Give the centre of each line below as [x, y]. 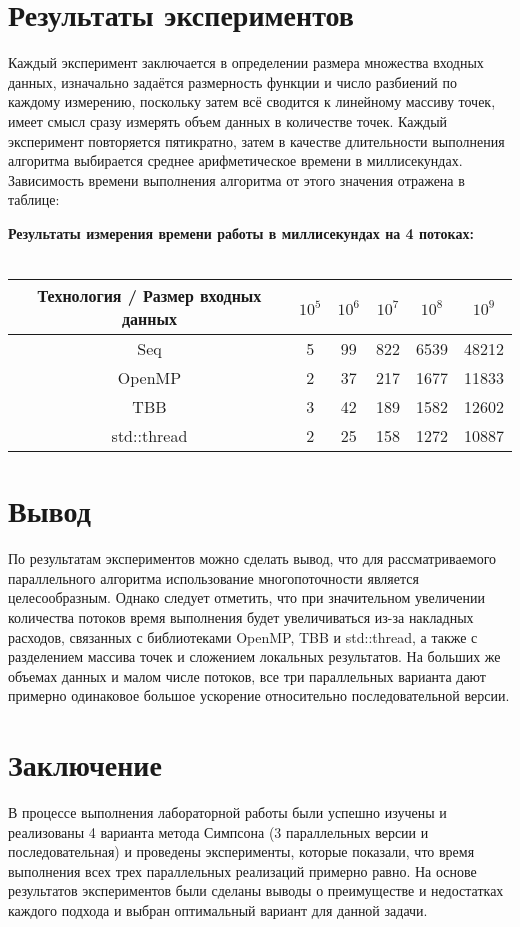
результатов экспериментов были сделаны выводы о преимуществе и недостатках [256, 890]
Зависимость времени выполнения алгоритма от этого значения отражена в [236, 179]
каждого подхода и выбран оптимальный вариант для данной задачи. [218, 910]
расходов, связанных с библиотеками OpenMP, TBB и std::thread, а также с [243, 636]
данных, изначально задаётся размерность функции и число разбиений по [232, 81]
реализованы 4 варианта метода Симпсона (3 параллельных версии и [218, 831]
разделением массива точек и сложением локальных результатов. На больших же [254, 656]
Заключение [85, 764]
